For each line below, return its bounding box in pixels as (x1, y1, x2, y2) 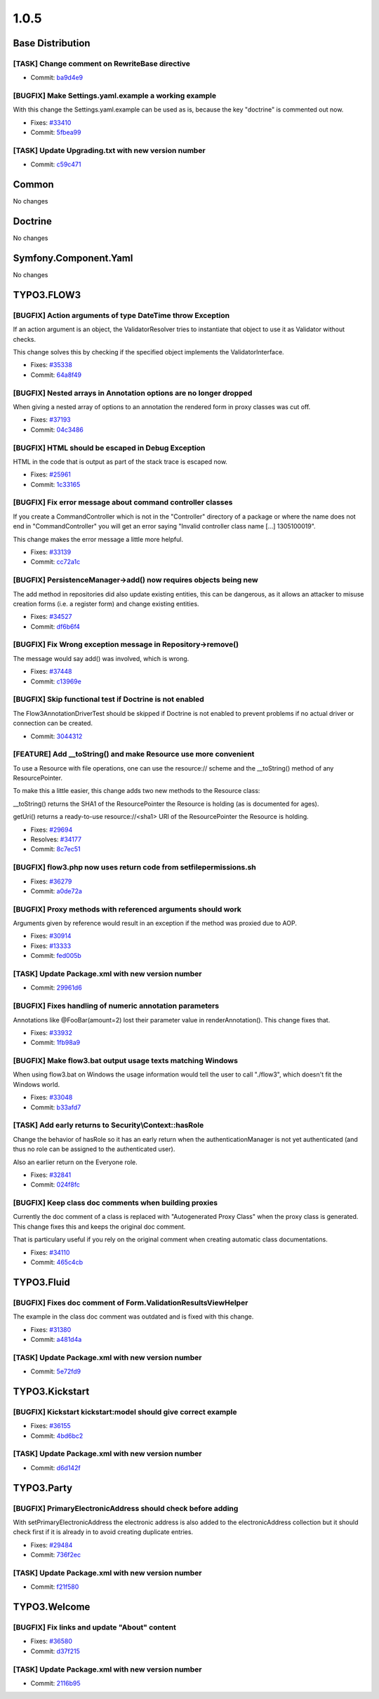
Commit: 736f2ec (30, 1551, 81, 1559)
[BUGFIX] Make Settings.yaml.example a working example (13, 91, 217, 101)
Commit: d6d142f (30, 1463, 81, 1472)
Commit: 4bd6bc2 (30, 1432, 84, 1440)
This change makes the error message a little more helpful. (13, 535, 184, 543)
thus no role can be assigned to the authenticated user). (13, 1145, 175, 1154)
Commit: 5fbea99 (30, 128, 81, 137)
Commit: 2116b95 (30, 1679, 81, 1687)
